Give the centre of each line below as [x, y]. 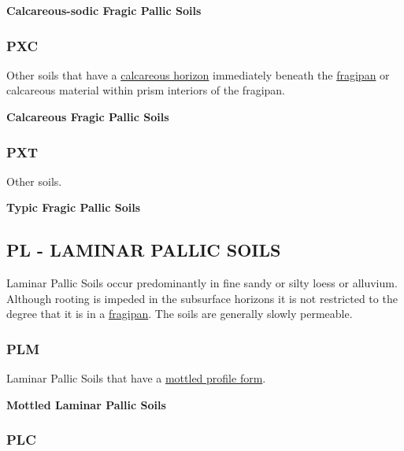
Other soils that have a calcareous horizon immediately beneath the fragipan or [198, 74]
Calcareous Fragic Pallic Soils [88, 116]
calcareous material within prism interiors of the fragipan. [146, 90]
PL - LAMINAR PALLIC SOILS [144, 250]
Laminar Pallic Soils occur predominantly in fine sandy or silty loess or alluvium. [202, 283]
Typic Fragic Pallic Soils [74, 207]
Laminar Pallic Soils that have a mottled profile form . [136, 378]
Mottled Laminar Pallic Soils [86, 404]
